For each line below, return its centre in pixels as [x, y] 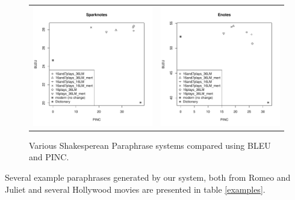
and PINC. [49, 157]
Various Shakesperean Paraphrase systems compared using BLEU [150, 145]
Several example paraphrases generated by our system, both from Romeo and [148, 177]
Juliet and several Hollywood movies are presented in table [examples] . [135, 189]
